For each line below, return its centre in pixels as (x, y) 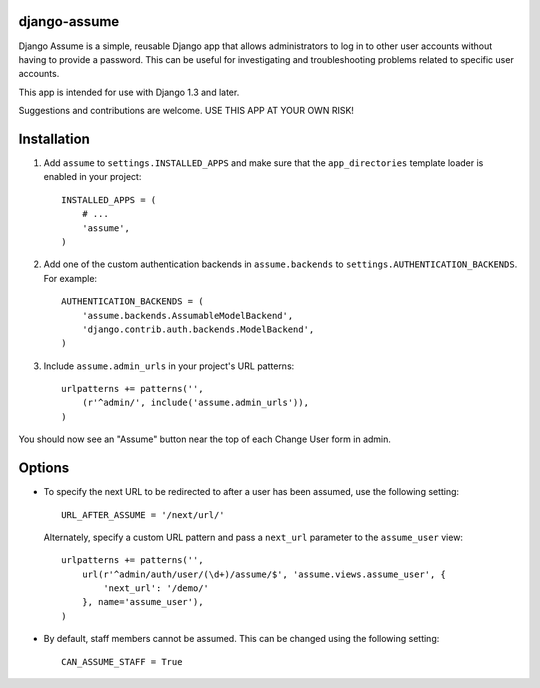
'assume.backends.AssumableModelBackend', (187, 315)
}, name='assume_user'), (142, 602)
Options (44, 468)
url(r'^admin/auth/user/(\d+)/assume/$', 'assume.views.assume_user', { (264, 574)
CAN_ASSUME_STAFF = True (122, 661)
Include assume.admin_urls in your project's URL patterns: (169, 366)
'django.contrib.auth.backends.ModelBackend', (198, 329)
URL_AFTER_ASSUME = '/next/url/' (143, 514)
